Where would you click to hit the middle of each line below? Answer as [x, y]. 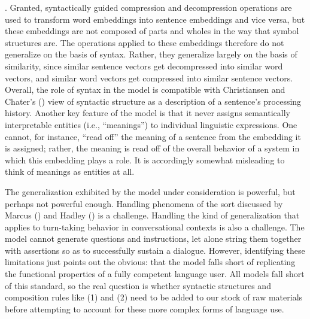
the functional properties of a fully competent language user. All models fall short [155, 274]
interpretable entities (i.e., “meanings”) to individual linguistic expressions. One [151, 124]
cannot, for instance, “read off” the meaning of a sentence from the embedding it [153, 136]
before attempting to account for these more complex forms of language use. [145, 309]
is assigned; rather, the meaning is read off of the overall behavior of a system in [152, 148]
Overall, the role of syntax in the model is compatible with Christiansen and [145, 89]
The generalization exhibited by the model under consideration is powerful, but [150, 191]
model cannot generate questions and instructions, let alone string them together [153, 239]
